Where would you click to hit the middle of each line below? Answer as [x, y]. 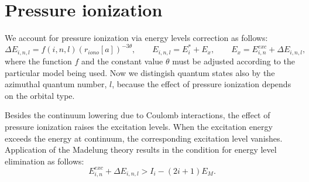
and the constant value [122, 61]
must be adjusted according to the [234, 61]
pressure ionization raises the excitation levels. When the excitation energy [139, 126]
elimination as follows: [44, 161]
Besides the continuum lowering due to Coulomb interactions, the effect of [138, 115]
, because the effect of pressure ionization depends [202, 84]
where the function [38, 61]
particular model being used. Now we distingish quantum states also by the [140, 72]
